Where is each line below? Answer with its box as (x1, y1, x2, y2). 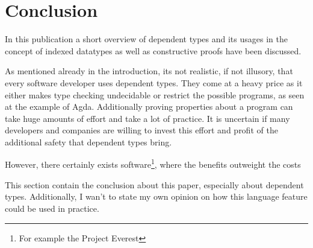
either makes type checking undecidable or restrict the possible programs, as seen (5, 88, 305, 101)
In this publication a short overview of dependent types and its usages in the (5, 33, 288, 45)
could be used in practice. (5, 202, 99, 214)
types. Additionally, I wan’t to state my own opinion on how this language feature (5, 190, 308, 203)
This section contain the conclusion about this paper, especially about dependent (5, 178, 304, 191)
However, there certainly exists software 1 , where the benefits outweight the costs (5, 156, 301, 171)
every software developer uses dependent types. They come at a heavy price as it (5, 76, 303, 89)
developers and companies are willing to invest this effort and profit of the (5, 124, 278, 136)
